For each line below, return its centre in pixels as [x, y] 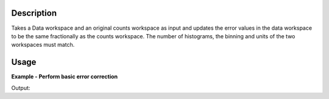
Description [34, 13]
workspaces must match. [43, 45]
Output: [21, 87]
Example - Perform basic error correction [65, 77]
